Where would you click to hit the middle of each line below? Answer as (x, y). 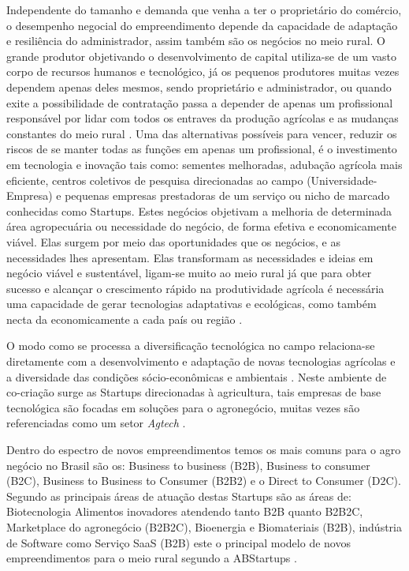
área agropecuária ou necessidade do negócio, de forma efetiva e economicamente (201, 226)
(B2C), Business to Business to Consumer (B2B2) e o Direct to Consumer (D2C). (204, 481)
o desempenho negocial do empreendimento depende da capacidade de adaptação (202, 25)
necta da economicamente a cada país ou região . (125, 319)
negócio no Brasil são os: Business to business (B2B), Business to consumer (188, 465)
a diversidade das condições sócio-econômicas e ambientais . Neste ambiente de (197, 376)
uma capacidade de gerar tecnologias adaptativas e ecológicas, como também (191, 304)
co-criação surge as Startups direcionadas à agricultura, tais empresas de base (194, 392)
